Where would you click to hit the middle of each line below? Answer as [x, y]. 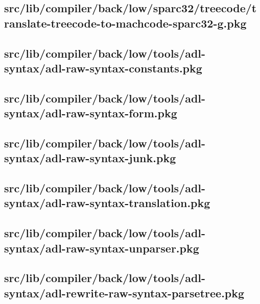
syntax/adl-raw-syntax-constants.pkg [103, 68]
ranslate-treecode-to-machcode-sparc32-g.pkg [125, 23]
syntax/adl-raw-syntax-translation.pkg [107, 203]
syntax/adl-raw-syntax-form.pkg [91, 113]
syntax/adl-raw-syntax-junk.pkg [90, 158]
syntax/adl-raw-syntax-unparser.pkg [102, 248]
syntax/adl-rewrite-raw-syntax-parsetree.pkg [124, 293]
